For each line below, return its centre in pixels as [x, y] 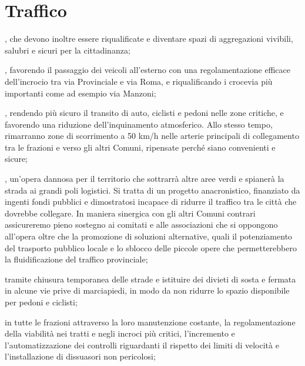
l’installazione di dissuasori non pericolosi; [80, 356]
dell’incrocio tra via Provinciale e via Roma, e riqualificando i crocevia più [139, 81]
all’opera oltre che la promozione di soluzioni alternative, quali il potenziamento [149, 236]
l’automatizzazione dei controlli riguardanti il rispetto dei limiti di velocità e [142, 345]
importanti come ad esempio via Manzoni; [81, 93]
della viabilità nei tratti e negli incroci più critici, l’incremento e [120, 333]
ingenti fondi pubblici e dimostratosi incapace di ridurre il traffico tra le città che [151, 202]
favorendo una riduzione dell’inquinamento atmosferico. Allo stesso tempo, [139, 124]
